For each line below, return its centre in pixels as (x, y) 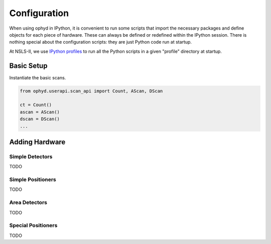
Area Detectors (28, 202)
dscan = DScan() (40, 119)
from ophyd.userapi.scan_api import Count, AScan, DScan (91, 91)
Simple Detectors (31, 157)
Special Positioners (33, 225)
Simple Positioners (33, 180)
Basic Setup (28, 66)
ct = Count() (36, 105)
